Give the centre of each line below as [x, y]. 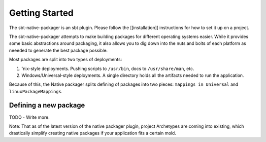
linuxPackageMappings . [36, 91]
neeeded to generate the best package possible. [58, 50]
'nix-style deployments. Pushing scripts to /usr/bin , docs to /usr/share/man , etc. [108, 69]
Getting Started [41, 13]
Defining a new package [47, 105]
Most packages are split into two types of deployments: [66, 60]
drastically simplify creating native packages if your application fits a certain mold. [93, 133]
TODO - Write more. [29, 117]
